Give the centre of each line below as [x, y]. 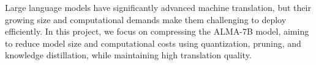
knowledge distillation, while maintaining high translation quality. [128, 55]
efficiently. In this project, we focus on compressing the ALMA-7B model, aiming [157, 31]
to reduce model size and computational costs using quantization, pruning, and [153, 43]
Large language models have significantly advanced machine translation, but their [158, 7]
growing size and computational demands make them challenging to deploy [146, 19]
